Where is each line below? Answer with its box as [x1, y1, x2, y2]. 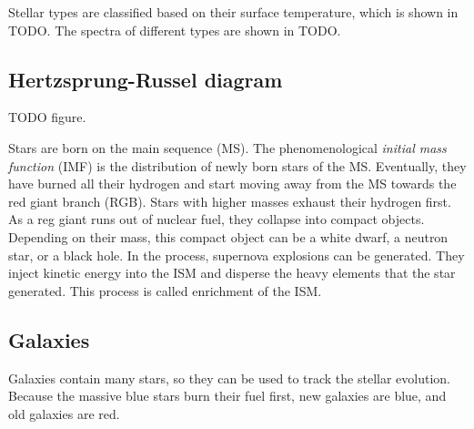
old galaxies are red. [8, 403, 120, 423]
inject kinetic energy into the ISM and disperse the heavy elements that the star [8, 263, 456, 282]
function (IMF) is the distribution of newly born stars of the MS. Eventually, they [8, 156, 467, 175]
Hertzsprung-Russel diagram [8, 65, 283, 93]
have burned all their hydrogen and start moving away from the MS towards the [8, 174, 457, 193]
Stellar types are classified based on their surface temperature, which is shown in [8, 3, 459, 21]
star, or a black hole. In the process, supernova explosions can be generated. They [8, 245, 465, 264]
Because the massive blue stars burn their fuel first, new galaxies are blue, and [8, 386, 447, 405]
